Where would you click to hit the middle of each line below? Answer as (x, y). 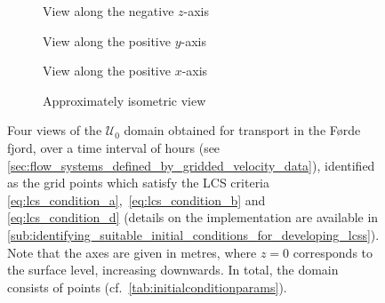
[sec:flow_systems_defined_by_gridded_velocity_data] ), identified (191, 165)
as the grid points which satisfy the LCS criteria (139, 183)
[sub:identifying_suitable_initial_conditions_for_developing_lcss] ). (193, 234)
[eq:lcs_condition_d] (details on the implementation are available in (193, 217)
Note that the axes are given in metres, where (132, 252)
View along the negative (108, 11)
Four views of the (55, 130)
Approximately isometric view (124, 100)
